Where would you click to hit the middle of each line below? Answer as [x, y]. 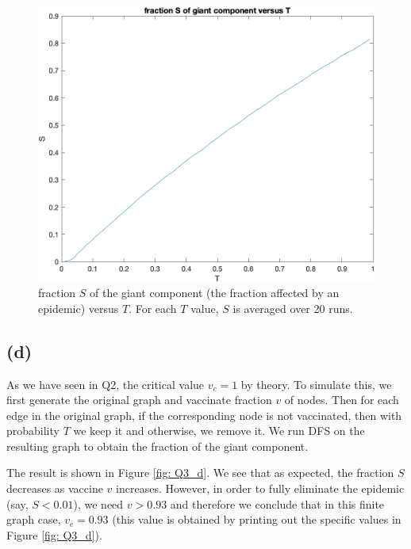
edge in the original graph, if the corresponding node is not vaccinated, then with [204, 415]
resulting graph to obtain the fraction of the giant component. [157, 446]
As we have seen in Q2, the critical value [106, 384]
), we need [98, 503]
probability [33, 431]
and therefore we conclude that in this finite [277, 503]
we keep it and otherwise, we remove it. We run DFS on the [219, 431]
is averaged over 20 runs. [293, 308]
